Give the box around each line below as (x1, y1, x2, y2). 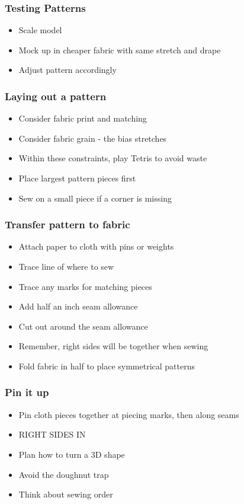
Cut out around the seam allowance (18, 320, 148, 332)
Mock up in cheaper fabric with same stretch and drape (18, 43, 221, 56)
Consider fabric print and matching (18, 112, 147, 125)
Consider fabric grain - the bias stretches (18, 132, 167, 144)
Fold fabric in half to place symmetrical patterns (18, 359, 195, 372)
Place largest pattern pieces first (18, 172, 136, 184)
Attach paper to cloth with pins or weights (18, 240, 174, 253)
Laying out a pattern (5, 88, 107, 103)
